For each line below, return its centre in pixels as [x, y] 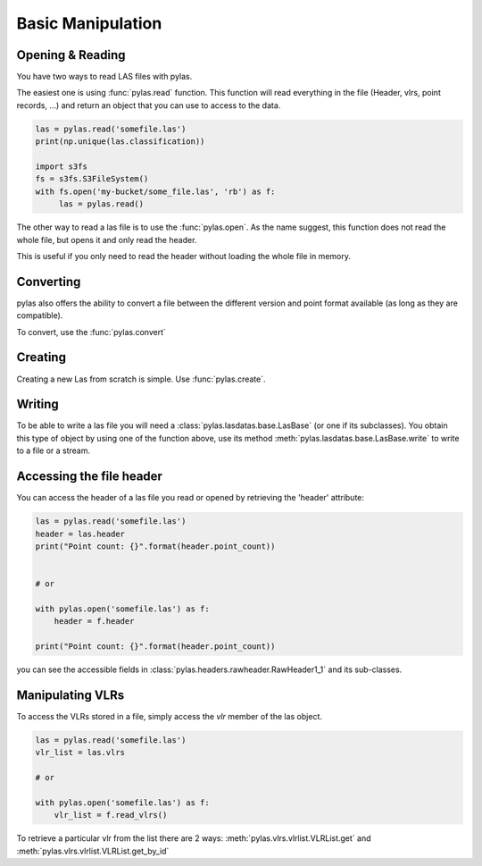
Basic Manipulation [89, 23]
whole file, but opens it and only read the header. [107, 240]
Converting [49, 282]
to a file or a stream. [54, 450]
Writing [38, 404]
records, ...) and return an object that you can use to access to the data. [149, 105]
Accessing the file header [89, 477]
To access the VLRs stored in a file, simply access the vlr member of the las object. [170, 716]
